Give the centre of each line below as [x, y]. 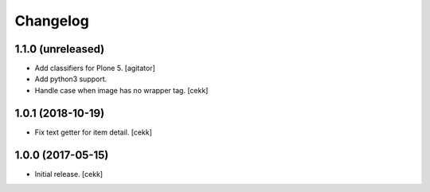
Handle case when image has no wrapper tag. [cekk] [121, 90]
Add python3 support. [71, 79]
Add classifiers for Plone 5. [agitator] [95, 69]
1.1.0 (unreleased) [60, 49]
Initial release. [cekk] [69, 174]
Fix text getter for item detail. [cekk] [94, 132]
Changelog [52, 21]
